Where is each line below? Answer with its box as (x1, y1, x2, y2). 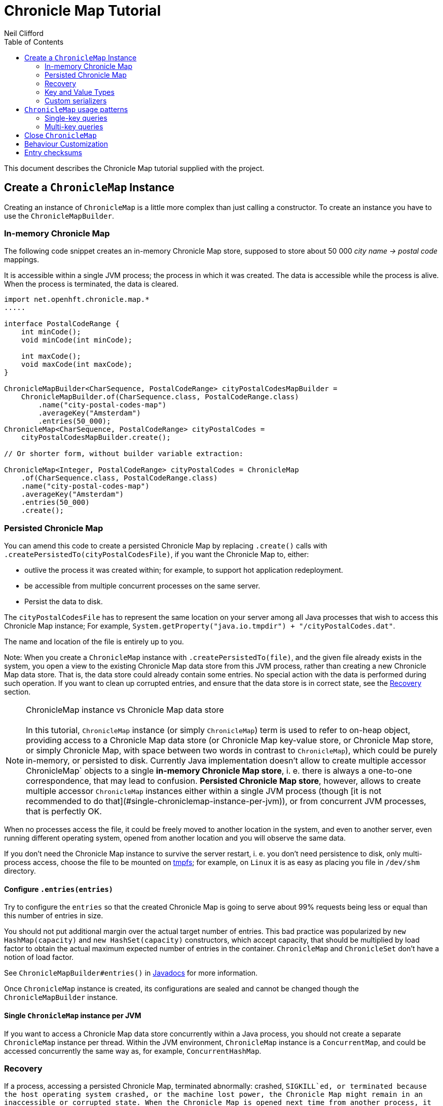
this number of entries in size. (4, 911, 103, 920)
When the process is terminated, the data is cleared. (4, 280, 178, 289)
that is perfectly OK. (26, 806, 102, 817)
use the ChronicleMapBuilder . (4, 211, 114, 220)
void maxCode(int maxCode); (21, 360, 132, 369)
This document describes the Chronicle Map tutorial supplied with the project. (4, 163, 265, 172)
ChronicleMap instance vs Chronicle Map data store (26, 705, 224, 715)
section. (4, 687, 31, 697)
